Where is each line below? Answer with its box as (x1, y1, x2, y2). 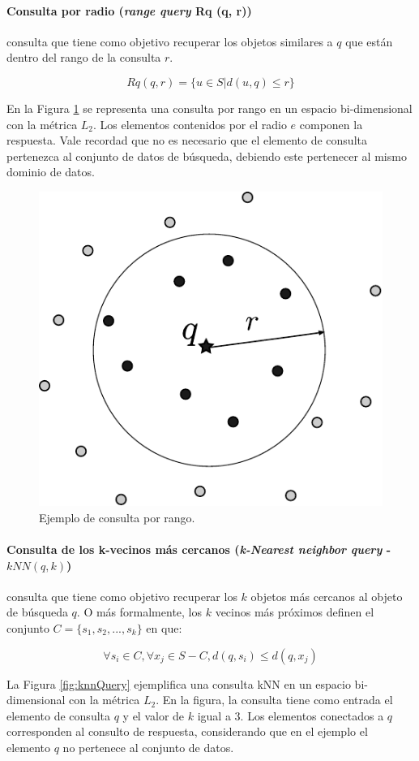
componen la (299, 115, 363, 132)
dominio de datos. (6, 163, 95, 180)
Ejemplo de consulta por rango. (39, 508, 195, 525)
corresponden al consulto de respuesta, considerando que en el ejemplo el (6, 723, 368, 740)
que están (345, 32, 393, 50)
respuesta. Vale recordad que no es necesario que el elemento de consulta (6, 132, 367, 149)
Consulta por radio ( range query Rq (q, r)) (6, 2, 252, 19)
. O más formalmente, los (76, 603, 203, 620)
